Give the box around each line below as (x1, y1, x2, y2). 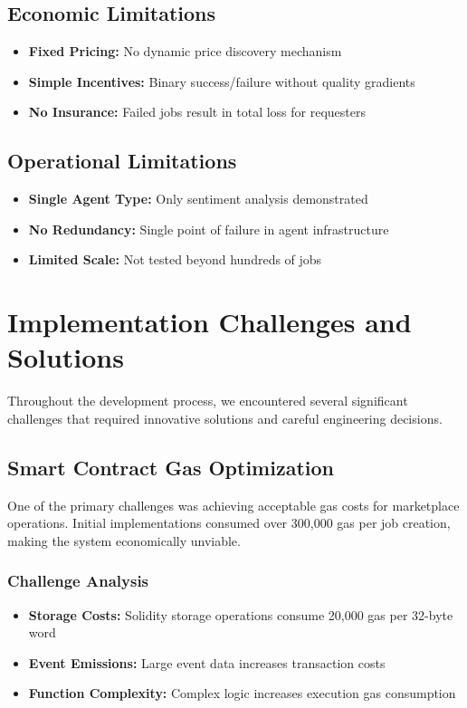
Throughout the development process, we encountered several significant (7, 391, 408, 410)
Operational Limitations (7, 147, 237, 175)
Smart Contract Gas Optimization (7, 453, 334, 481)
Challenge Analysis (7, 569, 149, 592)
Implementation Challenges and (7, 303, 412, 340)
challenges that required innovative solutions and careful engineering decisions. (7, 408, 443, 427)
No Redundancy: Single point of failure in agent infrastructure (28, 219, 389, 238)
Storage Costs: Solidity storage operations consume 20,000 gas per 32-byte (28, 605, 453, 624)
